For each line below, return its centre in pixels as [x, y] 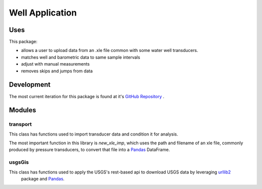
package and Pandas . [43, 179]
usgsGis [19, 162]
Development [30, 85]
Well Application [43, 13]
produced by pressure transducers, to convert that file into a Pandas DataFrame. [89, 150]
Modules [23, 110]
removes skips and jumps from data [57, 71]
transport [20, 124]
